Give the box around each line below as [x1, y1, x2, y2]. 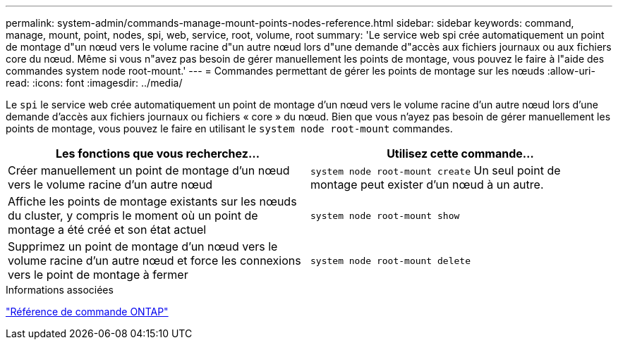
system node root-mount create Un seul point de [310, 163, 561, 177]
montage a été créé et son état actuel [8, 222, 207, 237]
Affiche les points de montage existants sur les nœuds [8, 194, 297, 208]
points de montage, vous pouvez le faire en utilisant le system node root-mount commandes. [6, 123, 453, 134]
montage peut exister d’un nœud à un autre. [310, 177, 544, 192]
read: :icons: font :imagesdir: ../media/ [6, 77, 183, 89]
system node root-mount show [310, 210, 460, 221]
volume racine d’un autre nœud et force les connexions [8, 253, 301, 268]
